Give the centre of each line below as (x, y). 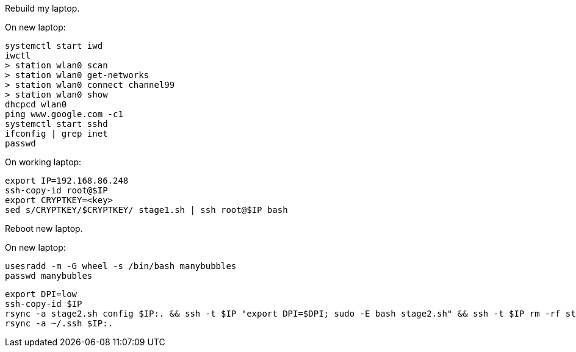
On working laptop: (43, 162)
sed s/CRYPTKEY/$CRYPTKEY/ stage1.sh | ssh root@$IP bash (146, 210)
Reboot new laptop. (44, 228)
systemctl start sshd (56, 124)
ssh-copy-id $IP (44, 304)
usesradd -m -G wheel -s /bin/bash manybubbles (121, 266)
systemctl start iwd (54, 46)
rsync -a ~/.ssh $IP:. (59, 323)
